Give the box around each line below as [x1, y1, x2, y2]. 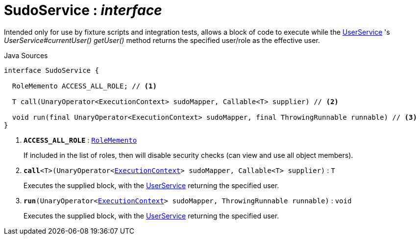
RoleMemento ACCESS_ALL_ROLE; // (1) [12, 82, 157, 90]
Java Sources [4, 51, 48, 60]
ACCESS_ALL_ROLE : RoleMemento [24, 135, 137, 144]
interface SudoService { [4, 66, 99, 74]
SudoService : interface [4, 2, 162, 19]
